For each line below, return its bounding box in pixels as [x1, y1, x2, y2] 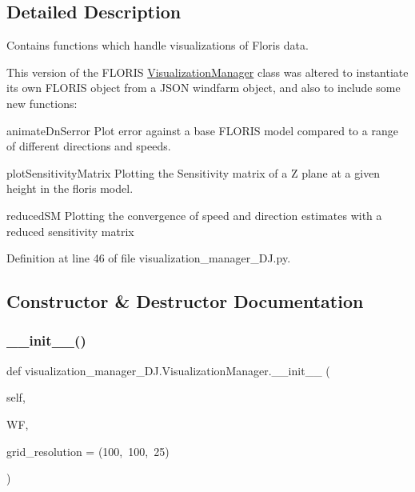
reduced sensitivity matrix [6, 222, 134, 239]
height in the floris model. [6, 180, 134, 197]
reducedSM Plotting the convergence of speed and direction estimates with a [6, 206, 382, 223]
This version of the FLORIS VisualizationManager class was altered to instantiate [6, 63, 409, 80]
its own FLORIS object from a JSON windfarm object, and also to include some [6, 79, 401, 96]
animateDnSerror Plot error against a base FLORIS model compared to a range [6, 122, 398, 138]
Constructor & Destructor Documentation [6, 289, 364, 314]
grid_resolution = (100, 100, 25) [6, 442, 170, 459]
